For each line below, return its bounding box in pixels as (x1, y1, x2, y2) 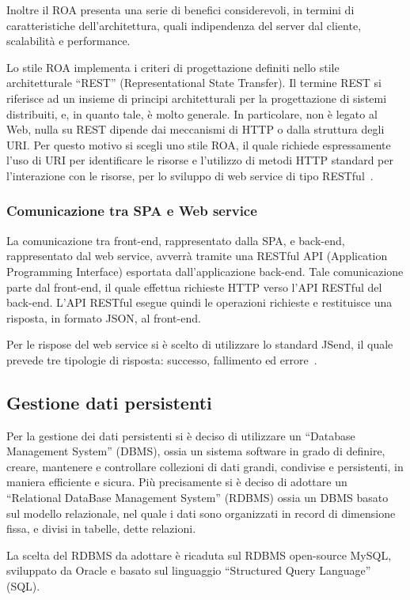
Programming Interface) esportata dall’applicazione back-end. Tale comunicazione (6, 262, 404, 279)
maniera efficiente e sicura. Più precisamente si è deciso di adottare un (6, 474, 347, 490)
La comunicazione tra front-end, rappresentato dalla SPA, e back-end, (6, 232, 345, 248)
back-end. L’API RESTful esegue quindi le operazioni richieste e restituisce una (6, 294, 393, 311)
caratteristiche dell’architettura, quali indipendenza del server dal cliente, (6, 17, 362, 33)
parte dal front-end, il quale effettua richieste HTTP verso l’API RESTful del (6, 278, 382, 295)
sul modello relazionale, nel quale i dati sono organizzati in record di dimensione (6, 504, 396, 521)
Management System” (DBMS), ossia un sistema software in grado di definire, (6, 443, 385, 459)
